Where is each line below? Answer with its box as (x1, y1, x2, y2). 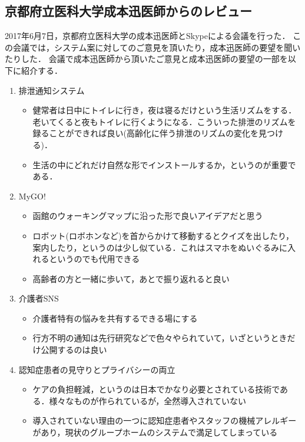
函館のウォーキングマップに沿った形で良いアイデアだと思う (32, 209, 263, 222)
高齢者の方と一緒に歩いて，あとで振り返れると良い (32, 272, 230, 284)
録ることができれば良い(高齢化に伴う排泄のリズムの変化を (32, 127, 259, 139)
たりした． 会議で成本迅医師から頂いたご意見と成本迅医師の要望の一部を (5, 53, 288, 65)
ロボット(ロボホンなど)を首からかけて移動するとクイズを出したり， (32, 229, 294, 241)
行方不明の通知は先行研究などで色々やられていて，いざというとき (32, 332, 287, 344)
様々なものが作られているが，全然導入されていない (49, 394, 246, 407)
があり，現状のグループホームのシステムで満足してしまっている (32, 426, 278, 438)
